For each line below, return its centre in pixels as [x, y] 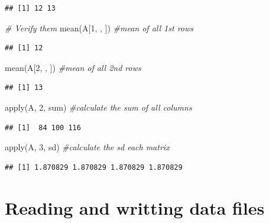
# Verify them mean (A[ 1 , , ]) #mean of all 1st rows [99, 28]
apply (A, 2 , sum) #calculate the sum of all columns [98, 107]
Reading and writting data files [135, 207]
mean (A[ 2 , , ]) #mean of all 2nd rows [73, 67]
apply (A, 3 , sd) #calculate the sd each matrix [87, 147]
